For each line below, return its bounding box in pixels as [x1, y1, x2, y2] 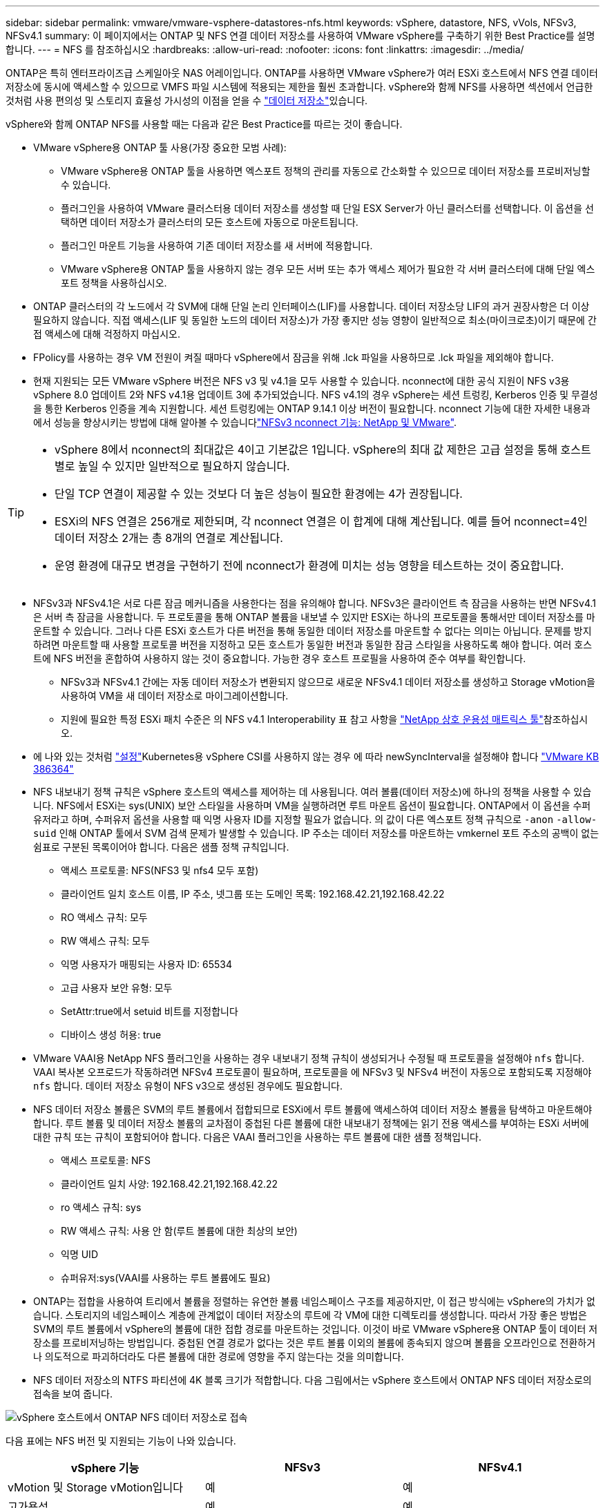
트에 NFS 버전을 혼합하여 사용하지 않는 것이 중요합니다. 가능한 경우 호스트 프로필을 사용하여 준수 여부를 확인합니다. [33, 652, 526, 664]
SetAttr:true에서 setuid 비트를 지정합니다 [61, 1005, 238, 1017]
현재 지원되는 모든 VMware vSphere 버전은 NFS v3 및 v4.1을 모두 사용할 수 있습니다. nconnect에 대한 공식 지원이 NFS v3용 [33, 375, 570, 387]
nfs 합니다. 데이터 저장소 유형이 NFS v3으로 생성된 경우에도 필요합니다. [33, 1080, 343, 1092]
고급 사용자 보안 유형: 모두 [61, 982, 173, 994]
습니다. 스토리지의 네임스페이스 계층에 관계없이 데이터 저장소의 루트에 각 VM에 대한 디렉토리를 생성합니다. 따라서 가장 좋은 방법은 [33, 1309, 587, 1321]
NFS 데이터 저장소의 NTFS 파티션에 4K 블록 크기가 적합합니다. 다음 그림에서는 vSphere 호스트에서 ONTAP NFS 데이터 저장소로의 [33, 1374, 592, 1386]
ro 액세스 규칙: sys [61, 1201, 142, 1213]
